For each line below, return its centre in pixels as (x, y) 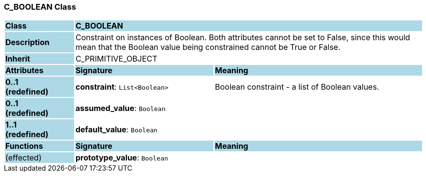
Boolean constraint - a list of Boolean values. (297, 87)
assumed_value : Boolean (120, 108)
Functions (24, 146)
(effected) (24, 158)
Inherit (18, 59)
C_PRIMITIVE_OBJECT (116, 59)
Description (28, 42)
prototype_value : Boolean (122, 158)
